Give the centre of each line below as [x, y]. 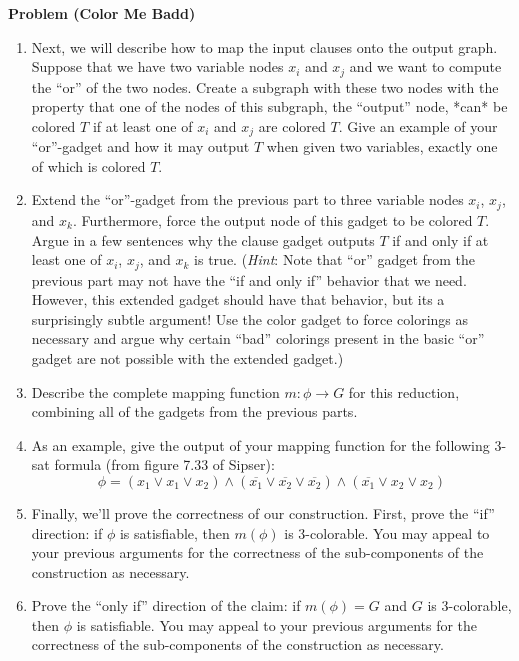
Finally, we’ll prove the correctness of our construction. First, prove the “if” [263, 512]
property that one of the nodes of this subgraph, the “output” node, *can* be [269, 106]
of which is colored [88, 165]
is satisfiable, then [174, 532]
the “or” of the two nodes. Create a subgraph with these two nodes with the [265, 86]
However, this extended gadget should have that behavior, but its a [238, 299]
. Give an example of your [418, 125]
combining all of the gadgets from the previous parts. [194, 411]
